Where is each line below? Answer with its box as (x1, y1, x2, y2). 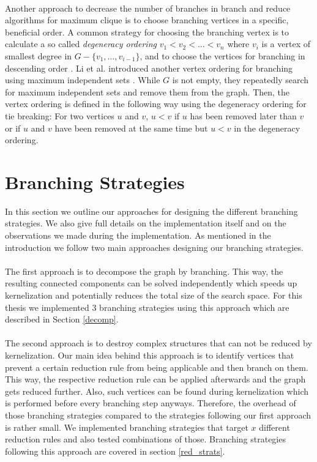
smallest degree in (5, 49, 72, 62)
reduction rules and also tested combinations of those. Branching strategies (5, 433, 286, 445)
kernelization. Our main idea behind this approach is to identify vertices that (5, 348, 294, 361)
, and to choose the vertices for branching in (140, 49, 305, 62)
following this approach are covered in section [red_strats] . (5, 444, 225, 457)
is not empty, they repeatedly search (172, 73, 309, 86)
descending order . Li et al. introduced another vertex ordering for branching (5, 61, 293, 74)
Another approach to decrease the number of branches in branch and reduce (5, 1, 291, 14)
